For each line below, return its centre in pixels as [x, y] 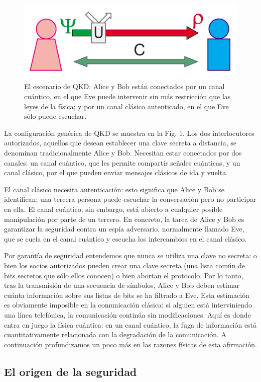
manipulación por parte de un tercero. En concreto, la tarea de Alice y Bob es [124, 219]
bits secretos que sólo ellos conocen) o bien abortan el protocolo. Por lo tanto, [124, 275]
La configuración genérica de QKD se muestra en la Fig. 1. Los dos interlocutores [129, 133]
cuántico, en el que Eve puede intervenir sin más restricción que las [127, 96]
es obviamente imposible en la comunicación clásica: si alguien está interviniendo [128, 305]
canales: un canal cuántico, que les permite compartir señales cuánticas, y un [122, 162]
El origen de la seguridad [71, 371]
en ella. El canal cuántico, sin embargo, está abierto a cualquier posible [113, 209]
